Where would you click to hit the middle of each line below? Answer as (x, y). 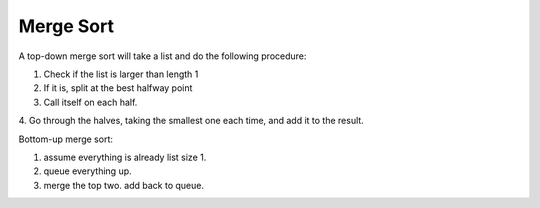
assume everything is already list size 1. (125, 157)
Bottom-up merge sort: (66, 139)
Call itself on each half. (90, 102)
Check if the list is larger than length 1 (121, 74)
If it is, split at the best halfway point (118, 88)
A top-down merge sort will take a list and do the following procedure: (162, 56)
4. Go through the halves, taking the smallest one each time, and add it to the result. (191, 121)
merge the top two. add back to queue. (124, 185)
